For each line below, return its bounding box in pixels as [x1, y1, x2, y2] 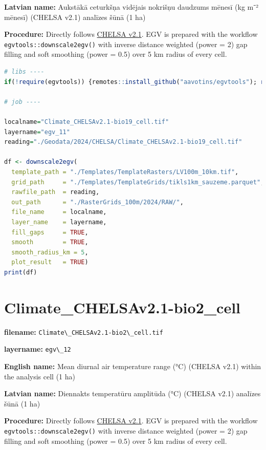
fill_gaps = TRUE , [11, 228, 88, 236]
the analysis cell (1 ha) [4, 371, 75, 381]
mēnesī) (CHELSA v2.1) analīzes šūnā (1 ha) [4, 11, 146, 22]
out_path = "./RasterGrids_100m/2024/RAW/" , [11, 198, 184, 206]
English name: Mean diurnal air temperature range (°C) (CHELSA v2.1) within [4, 360, 261, 371]
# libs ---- [4, 68, 45, 76]
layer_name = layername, [11, 218, 107, 226]
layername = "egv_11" [4, 128, 70, 136]
